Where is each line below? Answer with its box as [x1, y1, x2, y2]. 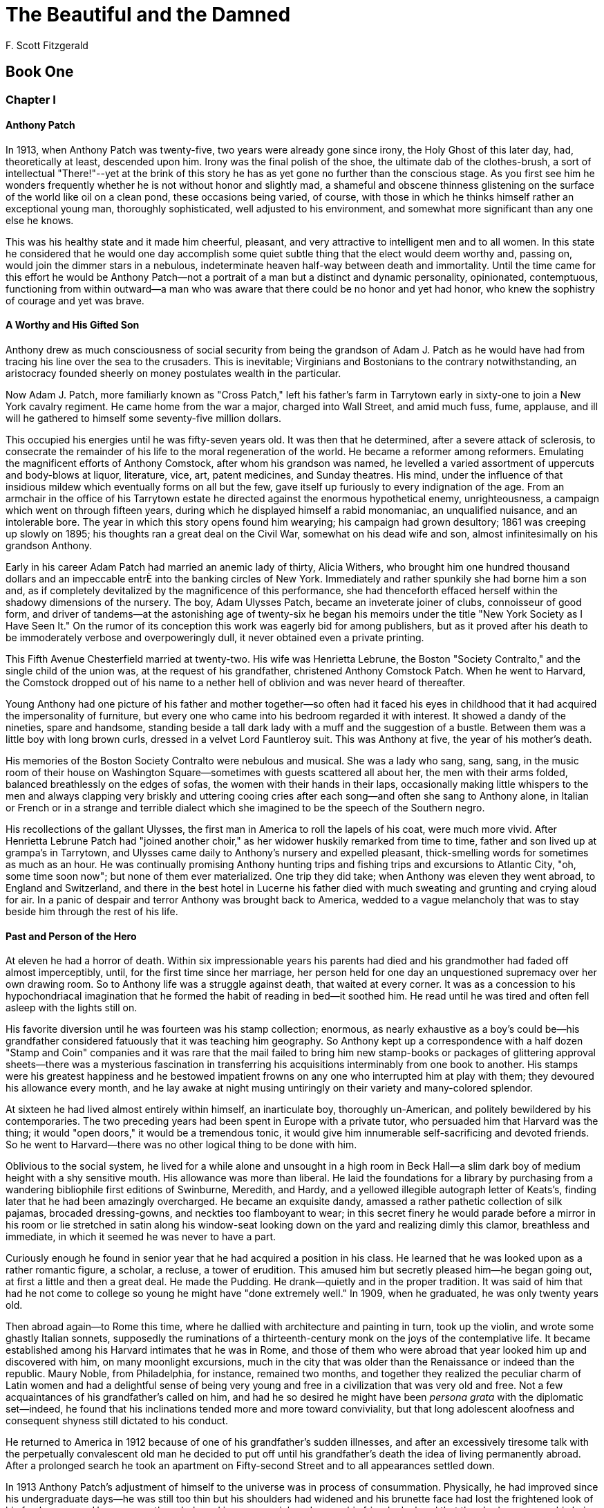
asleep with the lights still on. [6, 1002, 138, 1014]
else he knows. [6, 214, 74, 226]
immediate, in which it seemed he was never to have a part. [6, 1231, 276, 1243]
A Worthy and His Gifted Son [6, 319, 140, 331]
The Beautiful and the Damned [6, 3, 291, 26]
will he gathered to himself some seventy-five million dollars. [6, 412, 281, 425]
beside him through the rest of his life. [6, 905, 178, 918]
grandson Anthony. [6, 540, 93, 552]
